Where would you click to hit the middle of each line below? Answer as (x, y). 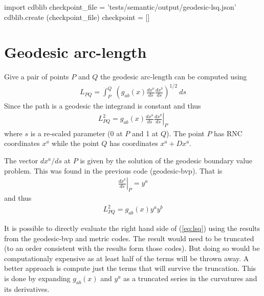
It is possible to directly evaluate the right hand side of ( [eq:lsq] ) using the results (132, 228)
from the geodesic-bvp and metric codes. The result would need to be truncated (129, 238)
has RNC (228, 133)
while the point (75, 143)
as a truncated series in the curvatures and (190, 278)
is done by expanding (37, 278)
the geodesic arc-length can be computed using (173, 77)
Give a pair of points (37, 77)
